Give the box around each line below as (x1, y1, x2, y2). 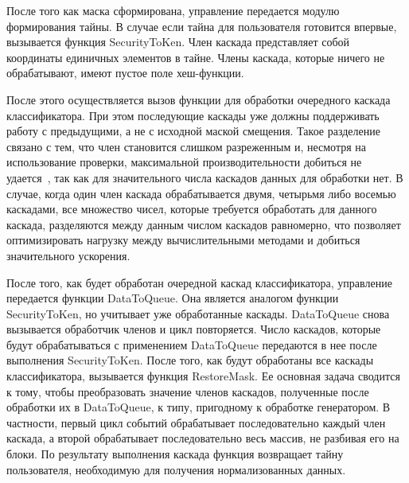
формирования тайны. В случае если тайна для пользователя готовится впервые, (6, 18, 397, 34)
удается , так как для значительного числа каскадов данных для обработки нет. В (6, 169, 403, 185)
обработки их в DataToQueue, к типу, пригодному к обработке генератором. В (6, 399, 391, 415)
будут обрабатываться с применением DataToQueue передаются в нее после (6, 336, 377, 353)
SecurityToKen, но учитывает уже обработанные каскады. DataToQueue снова (6, 305, 390, 321)
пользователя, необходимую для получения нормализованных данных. (6, 461, 346, 477)
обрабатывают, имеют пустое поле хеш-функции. (6, 64, 244, 81)
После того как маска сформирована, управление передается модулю (6, 2, 340, 18)
